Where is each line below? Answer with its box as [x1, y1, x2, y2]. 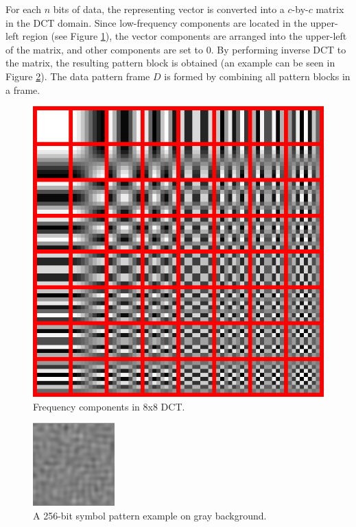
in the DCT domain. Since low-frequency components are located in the [5, 15, 307, 29]
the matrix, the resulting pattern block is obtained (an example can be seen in [5, 56, 335, 70]
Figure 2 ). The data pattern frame [5, 69, 150, 83]
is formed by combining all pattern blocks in [164, 69, 351, 83]
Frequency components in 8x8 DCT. [33, 399, 185, 413]
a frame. [5, 82, 40, 97]
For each [5, 2, 41, 16]
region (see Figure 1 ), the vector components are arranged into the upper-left [22, 29, 347, 43]
